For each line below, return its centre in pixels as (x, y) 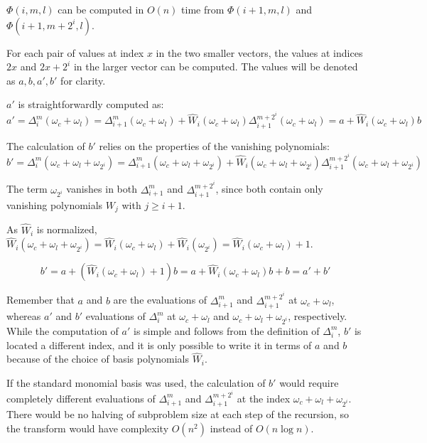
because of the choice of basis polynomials (98, 359)
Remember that (40, 300)
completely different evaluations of (81, 398)
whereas (24, 316)
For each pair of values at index (75, 52)
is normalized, (67, 229)
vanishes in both (102, 189)
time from (203, 9)
